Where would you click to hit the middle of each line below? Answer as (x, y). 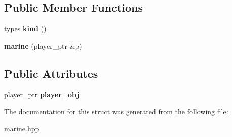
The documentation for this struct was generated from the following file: (116, 111)
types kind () (25, 29)
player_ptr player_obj (42, 94)
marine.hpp (22, 128)
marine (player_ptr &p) (43, 45)
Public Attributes (51, 73)
